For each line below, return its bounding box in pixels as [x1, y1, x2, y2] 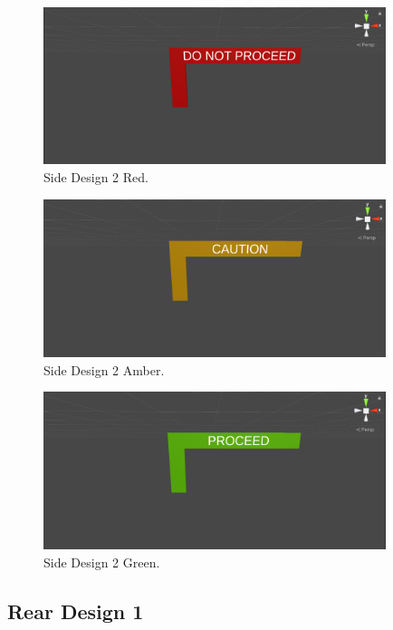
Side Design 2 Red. [43, 168, 149, 187]
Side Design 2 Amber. [43, 360, 165, 379]
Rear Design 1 [7, 596, 144, 625]
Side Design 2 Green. [43, 552, 160, 571]
